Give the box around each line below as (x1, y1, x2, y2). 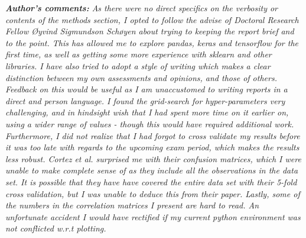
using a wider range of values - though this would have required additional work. (5, 117, 294, 130)
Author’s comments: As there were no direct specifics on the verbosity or (5, 2, 278, 14)
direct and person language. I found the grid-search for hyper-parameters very (5, 94, 285, 107)
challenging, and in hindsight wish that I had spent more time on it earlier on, (5, 106, 289, 118)
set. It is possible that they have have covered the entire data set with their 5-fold (5, 175, 297, 188)
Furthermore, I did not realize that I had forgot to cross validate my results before (5, 129, 300, 141)
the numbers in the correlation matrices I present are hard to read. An (5, 199, 259, 211)
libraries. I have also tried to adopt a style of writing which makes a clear (5, 59, 271, 72)
